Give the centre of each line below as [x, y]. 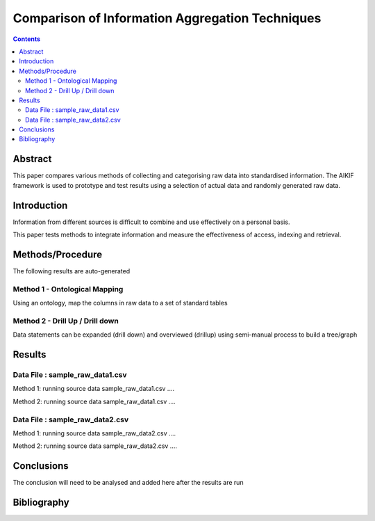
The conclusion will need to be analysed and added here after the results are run [128, 483]
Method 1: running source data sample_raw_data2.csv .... [94, 433]
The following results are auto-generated [72, 271]
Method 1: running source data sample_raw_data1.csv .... [94, 389]
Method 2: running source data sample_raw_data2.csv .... [95, 446]
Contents [27, 39]
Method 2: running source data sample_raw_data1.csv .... [94, 401]
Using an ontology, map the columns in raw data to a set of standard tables [120, 303]
